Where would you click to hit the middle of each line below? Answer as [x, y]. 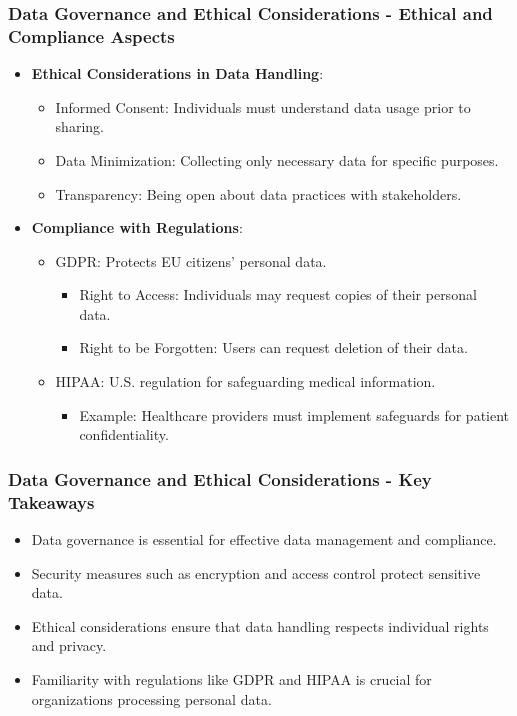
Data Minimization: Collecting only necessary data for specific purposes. [277, 159]
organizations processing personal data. [151, 698]
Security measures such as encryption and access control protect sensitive [256, 572]
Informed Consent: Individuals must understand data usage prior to [263, 106]
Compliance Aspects [91, 35]
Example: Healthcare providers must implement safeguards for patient [294, 414]
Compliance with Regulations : [137, 227]
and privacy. [69, 645]
